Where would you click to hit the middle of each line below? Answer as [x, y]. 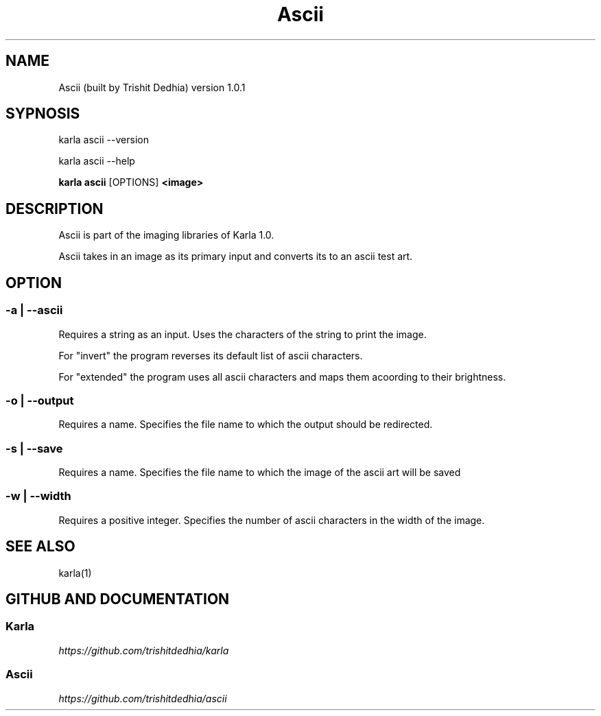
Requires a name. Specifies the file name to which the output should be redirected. [246, 425]
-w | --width [38, 496]
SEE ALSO [40, 547]
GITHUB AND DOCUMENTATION [118, 599]
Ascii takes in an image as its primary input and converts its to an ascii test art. [236, 256]
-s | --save [34, 448]
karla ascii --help [97, 161]
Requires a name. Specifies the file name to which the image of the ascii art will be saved [260, 472]
